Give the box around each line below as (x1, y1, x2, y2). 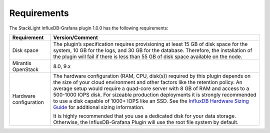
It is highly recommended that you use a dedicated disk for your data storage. (53, 112, 236, 119)
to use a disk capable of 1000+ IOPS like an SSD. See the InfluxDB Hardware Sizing (53, 97, 249, 104)
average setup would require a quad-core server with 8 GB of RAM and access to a (53, 85, 249, 92)
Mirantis (12, 59, 32, 66)
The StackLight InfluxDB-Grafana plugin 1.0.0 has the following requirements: (9, 25, 168, 31)
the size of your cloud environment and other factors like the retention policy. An (53, 78, 242, 85)
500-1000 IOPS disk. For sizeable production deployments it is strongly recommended (53, 91, 257, 98)
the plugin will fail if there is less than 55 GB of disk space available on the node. (53, 53, 242, 60)
